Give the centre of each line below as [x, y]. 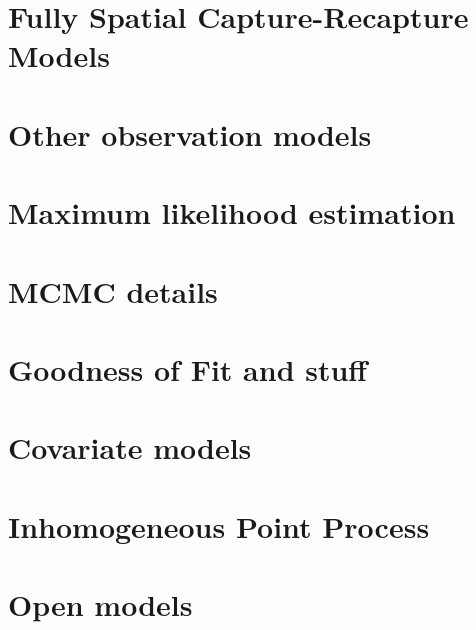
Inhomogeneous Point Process [219, 525]
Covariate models [130, 447]
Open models [100, 604]
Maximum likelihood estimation [232, 212]
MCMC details [113, 290]
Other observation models [190, 133]
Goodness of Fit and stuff [188, 368]
